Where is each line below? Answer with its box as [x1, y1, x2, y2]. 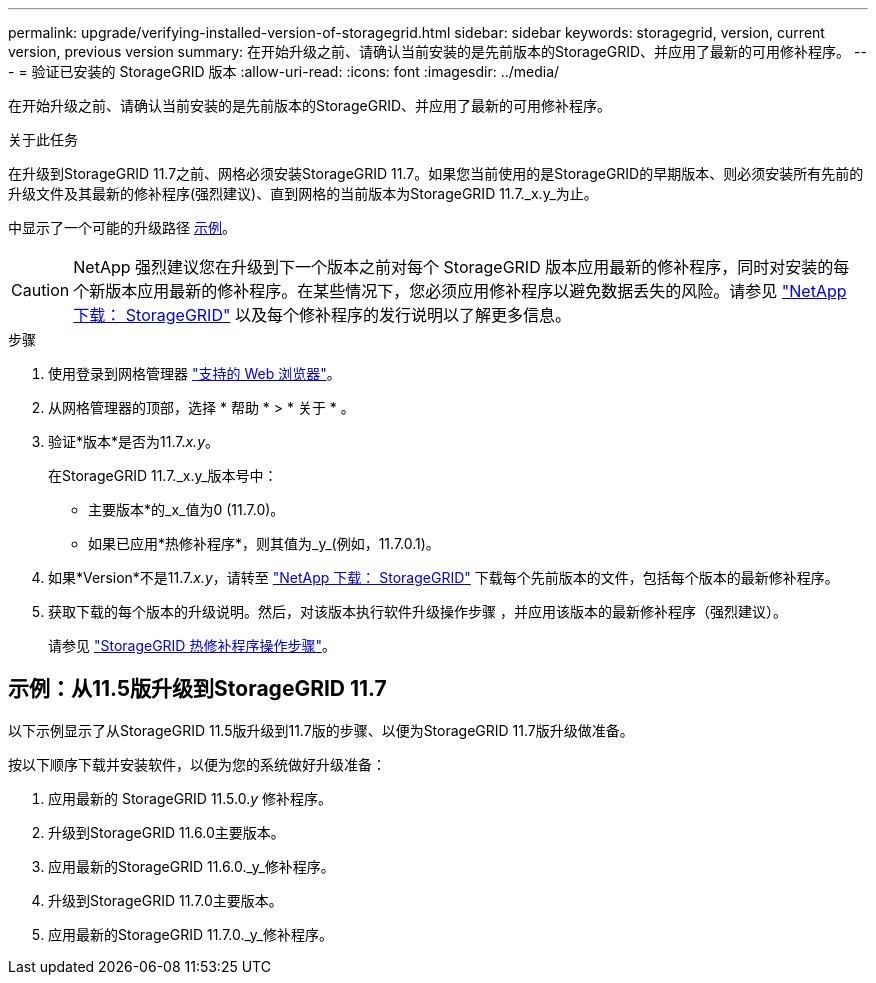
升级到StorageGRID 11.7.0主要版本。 [48, 891, 283, 909]
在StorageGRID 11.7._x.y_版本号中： [48, 467, 278, 484]
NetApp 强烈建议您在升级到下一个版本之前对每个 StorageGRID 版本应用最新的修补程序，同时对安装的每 [73, 257, 850, 277]
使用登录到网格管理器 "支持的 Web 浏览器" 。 [48, 365, 341, 382]
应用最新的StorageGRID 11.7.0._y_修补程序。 [48, 925, 333, 943]
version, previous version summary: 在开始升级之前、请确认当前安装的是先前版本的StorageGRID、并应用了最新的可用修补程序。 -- [8, 43, 867, 60]
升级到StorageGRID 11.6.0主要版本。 [48, 823, 285, 841]
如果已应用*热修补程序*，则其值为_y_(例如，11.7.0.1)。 [88, 535, 440, 552]
